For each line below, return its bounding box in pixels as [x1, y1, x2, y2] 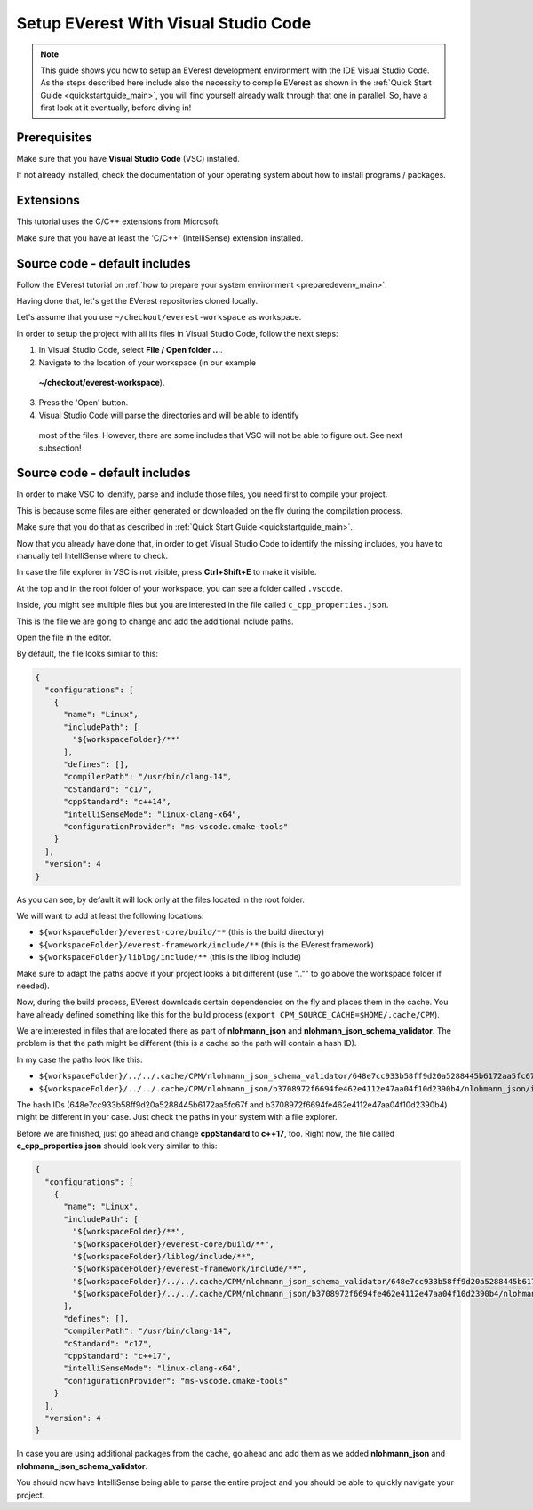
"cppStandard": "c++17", [63, 1351, 172, 1362]
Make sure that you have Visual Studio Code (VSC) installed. [16, 154, 240, 164]
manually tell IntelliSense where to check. [16, 550, 169, 561]
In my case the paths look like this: [16, 1054, 143, 1065]
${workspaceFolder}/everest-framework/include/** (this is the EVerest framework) [38, 939, 375, 950]
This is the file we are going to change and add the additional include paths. [16, 616, 294, 627]
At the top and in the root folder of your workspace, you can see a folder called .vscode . [16, 583, 343, 594]
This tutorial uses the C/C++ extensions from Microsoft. [16, 216, 221, 227]
